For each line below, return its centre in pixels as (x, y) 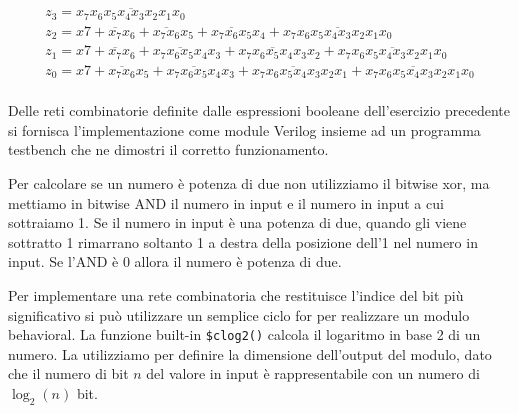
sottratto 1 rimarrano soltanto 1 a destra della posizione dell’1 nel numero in (243, 241)
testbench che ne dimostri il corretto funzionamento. (168, 149)
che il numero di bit (68, 373)
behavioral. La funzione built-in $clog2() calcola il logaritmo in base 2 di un (244, 334)
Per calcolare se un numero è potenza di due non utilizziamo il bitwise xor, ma (249, 182)
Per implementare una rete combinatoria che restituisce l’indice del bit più (236, 294)
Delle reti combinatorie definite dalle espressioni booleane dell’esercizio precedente (259, 110)
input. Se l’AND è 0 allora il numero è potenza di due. (175, 261)
